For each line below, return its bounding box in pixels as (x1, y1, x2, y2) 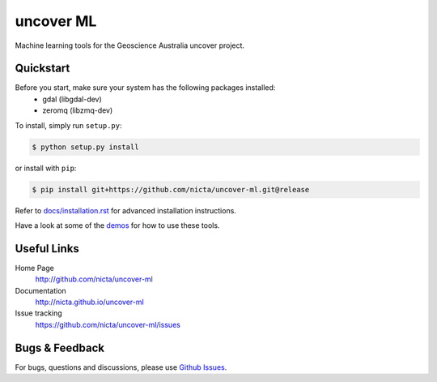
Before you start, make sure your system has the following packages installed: (15, 83, 276, 92)
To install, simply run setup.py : (15, 120, 122, 130)
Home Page (15, 263, 54, 273)
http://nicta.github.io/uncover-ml (35, 297, 145, 307)
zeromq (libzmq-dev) (42, 105, 113, 115)
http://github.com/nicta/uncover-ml (35, 274, 154, 284)
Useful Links (15, 242, 80, 255)
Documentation (15, 285, 66, 295)
